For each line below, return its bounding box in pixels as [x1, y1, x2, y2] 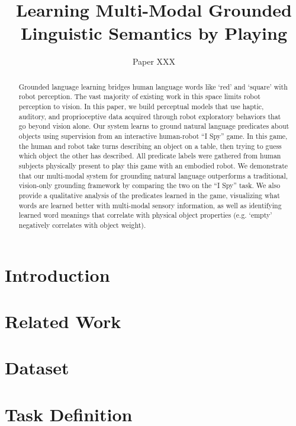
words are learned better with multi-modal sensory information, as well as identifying [18, 200, 282, 210]
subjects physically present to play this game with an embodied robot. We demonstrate [18, 160, 288, 170]
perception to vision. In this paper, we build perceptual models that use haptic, [18, 101, 264, 112]
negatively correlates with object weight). [18, 220, 146, 230]
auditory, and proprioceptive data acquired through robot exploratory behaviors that [18, 111, 281, 121]
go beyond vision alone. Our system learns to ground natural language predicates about [18, 121, 289, 131]
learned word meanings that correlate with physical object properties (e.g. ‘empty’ [18, 210, 272, 220]
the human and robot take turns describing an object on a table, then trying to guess [18, 141, 282, 151]
